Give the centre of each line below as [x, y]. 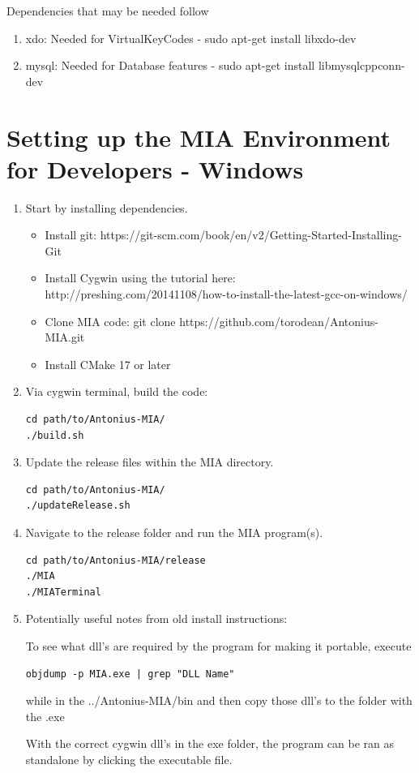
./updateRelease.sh [78, 506]
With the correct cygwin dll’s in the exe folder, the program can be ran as [210, 743]
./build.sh [55, 435]
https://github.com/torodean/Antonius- [279, 321]
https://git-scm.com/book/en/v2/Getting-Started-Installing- [251, 235]
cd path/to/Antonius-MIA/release [115, 560]
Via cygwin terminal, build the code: [117, 391]
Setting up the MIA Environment [199, 137]
